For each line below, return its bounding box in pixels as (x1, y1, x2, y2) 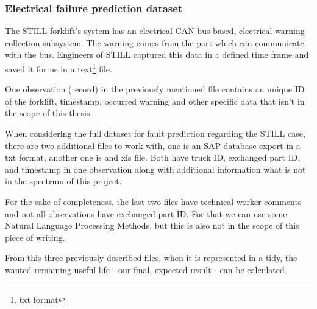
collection (5, 36, 40, 49)
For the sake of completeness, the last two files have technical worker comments (5, 195, 302, 207)
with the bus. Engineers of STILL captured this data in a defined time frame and (5, 48, 309, 61)
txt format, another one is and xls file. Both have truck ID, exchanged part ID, (5, 151, 301, 164)
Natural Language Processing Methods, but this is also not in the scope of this (5, 219, 299, 232)
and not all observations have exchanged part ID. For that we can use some (5, 207, 287, 220)
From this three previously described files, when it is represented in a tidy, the (5, 251, 297, 264)
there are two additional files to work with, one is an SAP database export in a (5, 139, 301, 151)
